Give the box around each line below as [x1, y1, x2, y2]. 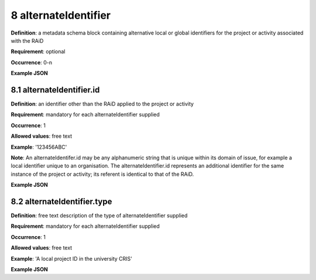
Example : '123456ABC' [11, 144, 67, 151]
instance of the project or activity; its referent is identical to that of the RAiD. [11, 170, 194, 177]
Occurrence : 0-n [11, 59, 53, 66]
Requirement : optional [11, 48, 66, 55]
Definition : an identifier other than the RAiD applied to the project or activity [11, 100, 194, 108]
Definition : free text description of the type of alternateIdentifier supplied [11, 212, 188, 219]
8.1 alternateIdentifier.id [11, 85, 100, 95]
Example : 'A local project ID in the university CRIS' [11, 255, 133, 262]
